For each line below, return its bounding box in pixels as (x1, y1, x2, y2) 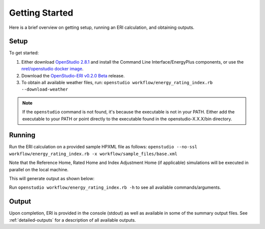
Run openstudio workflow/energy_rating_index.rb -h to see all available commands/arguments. (9, 184, 221, 190)
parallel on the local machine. (9, 166, 69, 172)
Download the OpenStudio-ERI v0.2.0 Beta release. (21, 72, 125, 78)
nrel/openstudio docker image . (21, 66, 83, 72)
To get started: (9, 50, 39, 56)
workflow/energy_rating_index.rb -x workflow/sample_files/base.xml (9, 151, 178, 157)
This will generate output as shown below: (9, 176, 95, 182)
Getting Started (9, 7, 74, 18)
